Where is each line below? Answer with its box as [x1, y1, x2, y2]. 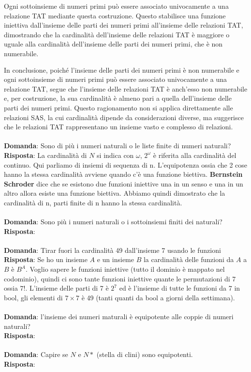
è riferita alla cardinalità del [153, 150, 236, 160]
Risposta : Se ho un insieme [4, 254, 88, 264]
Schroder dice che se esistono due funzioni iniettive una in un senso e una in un [4, 178, 243, 188]
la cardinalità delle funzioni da [143, 254, 234, 264]
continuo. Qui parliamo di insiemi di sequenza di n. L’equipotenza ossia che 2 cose [4, 159, 248, 170]
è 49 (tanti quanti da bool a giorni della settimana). [81, 292, 235, 302]
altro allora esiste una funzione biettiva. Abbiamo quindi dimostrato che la [4, 188, 225, 198]
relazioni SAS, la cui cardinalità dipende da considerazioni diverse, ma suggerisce [4, 112, 244, 122]
